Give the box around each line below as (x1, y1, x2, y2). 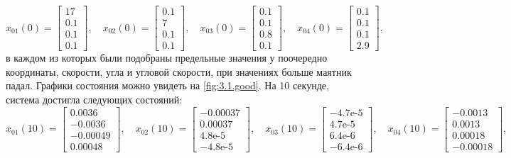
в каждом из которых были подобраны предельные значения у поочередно (6, 50, 328, 65)
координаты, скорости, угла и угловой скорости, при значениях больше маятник (6, 64, 352, 79)
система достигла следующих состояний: (6, 91, 183, 106)
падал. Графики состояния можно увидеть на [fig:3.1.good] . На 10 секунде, (6, 78, 329, 93)
